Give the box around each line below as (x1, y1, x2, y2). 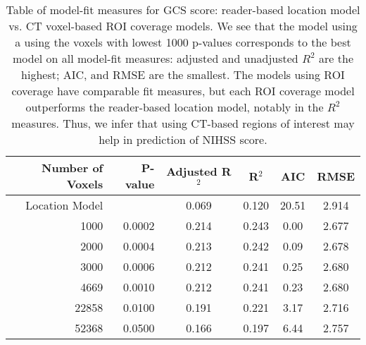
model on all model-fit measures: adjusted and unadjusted (12, 50, 298, 66)
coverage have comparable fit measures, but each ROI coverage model (11, 83, 355, 99)
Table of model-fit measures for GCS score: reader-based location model (6, 1, 360, 18)
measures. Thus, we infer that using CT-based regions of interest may (11, 115, 355, 131)
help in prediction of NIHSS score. (99, 131, 267, 147)
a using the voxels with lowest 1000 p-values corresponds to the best (15, 34, 351, 50)
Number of (42, 159, 103, 176)
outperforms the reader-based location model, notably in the (25, 99, 324, 115)
